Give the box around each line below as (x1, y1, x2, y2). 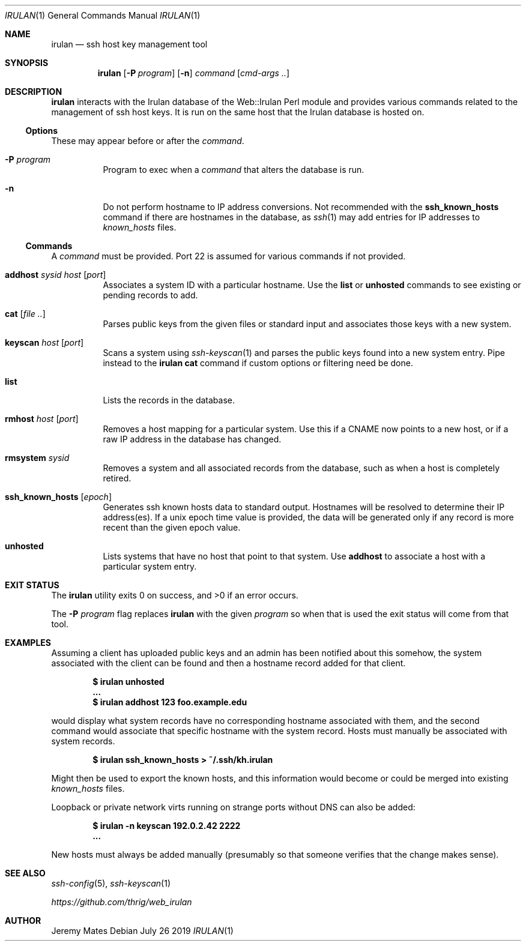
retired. (103, 473, 131, 483)
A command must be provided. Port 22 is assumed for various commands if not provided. (51, 251, 406, 261)
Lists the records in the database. (103, 395, 235, 405)
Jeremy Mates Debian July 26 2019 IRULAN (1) (51, 926, 234, 936)
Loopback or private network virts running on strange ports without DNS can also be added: (51, 802, 416, 812)
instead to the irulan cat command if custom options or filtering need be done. (103, 358, 413, 368)
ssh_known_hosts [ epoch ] (5, 492, 112, 502)
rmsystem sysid (5, 453, 70, 463)
